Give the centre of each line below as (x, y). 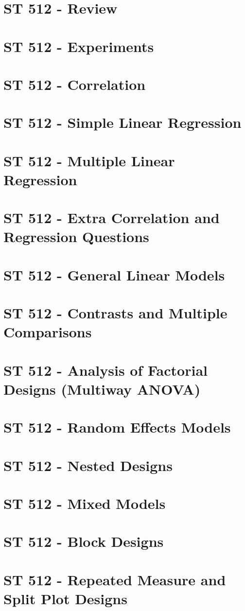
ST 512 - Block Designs (84, 541)
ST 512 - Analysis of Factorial (105, 370)
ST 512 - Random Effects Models (117, 427)
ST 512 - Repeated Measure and (115, 579)
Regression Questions (76, 236)
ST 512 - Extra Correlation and (112, 218)
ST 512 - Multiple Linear (89, 160)
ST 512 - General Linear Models (114, 274)
